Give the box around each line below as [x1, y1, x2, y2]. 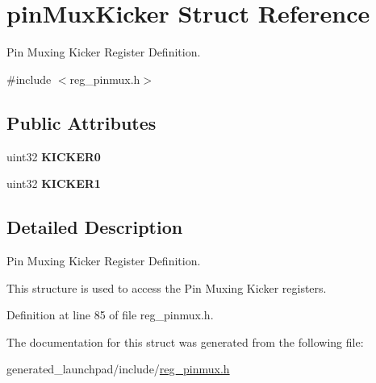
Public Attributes [6, 110, 157, 135]
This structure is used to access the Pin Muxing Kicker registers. [6, 279, 327, 296]
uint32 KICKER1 [6, 175, 101, 192]
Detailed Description [6, 214, 183, 239]
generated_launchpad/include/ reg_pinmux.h [6, 360, 230, 377]
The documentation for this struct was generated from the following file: [6, 333, 364, 350]
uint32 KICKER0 [6, 148, 101, 164]
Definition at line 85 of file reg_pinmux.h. [6, 306, 214, 323]
